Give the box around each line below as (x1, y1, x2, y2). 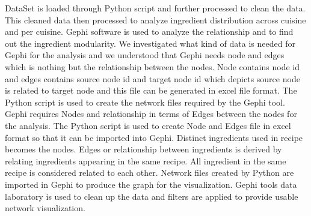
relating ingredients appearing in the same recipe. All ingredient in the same (5, 154, 286, 167)
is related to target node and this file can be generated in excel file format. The (5, 84, 297, 97)
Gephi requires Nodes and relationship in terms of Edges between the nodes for (5, 107, 297, 120)
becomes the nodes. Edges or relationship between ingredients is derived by (5, 143, 282, 155)
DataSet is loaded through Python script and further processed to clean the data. (5, 2, 306, 14)
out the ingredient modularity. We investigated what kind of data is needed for (5, 37, 295, 49)
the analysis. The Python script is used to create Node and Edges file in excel (5, 119, 291, 131)
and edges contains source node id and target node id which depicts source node (5, 72, 300, 85)
